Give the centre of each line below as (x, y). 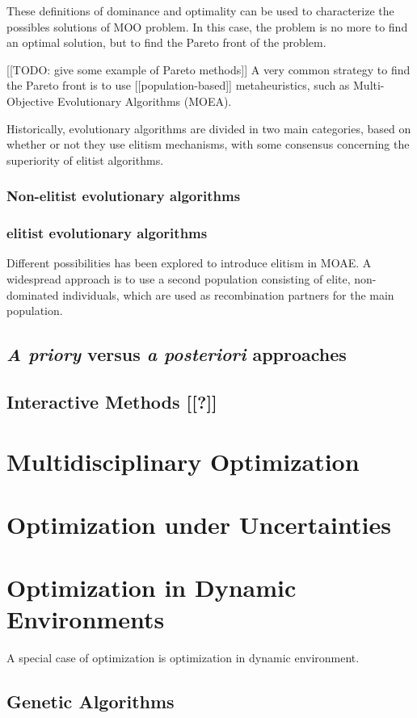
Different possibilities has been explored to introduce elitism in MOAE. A (189, 263)
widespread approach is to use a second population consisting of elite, (179, 279)
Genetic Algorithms (91, 701)
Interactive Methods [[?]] (112, 401)
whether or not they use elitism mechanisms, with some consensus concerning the (208, 144)
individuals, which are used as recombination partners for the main (228, 294)
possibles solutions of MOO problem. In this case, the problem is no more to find (207, 26)
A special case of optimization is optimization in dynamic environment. (183, 658)
